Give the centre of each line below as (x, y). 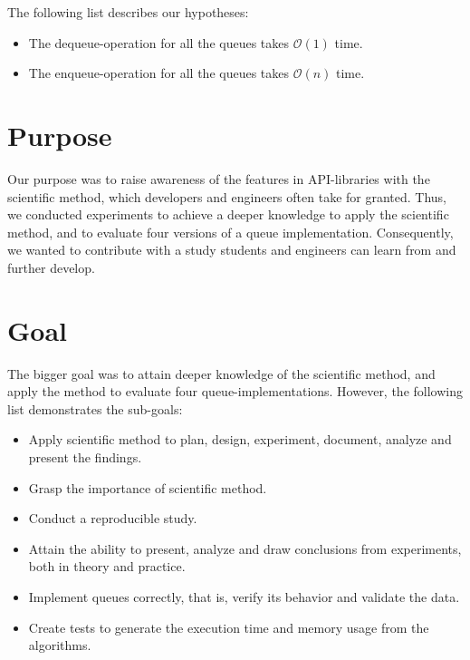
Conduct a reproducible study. (113, 518)
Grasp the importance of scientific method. (148, 487)
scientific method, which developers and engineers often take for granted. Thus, (227, 196)
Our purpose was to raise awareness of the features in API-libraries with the (219, 178)
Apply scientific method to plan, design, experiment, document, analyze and (240, 439)
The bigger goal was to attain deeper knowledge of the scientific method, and (221, 373)
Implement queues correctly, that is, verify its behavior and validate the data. (244, 596)
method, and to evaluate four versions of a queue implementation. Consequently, (230, 232)
